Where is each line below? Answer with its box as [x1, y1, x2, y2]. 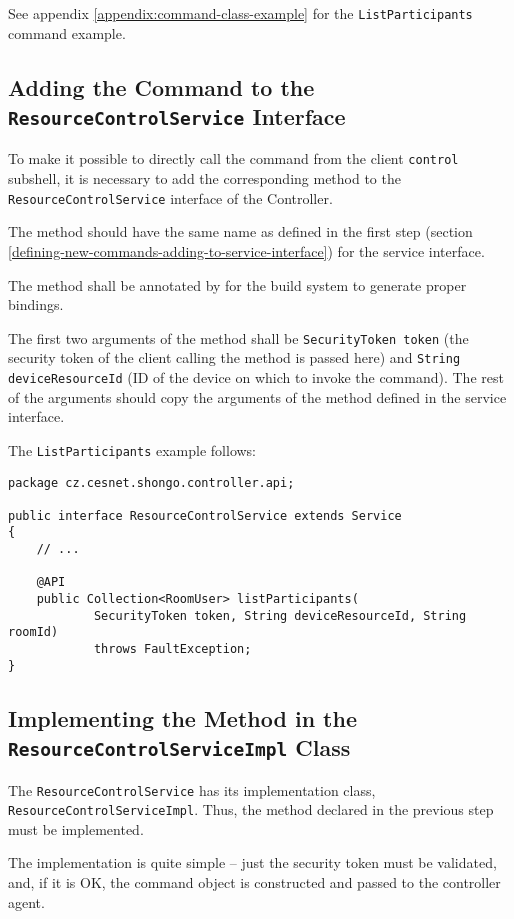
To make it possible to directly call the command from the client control [8, 148, 459, 169]
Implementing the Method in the [8, 702, 357, 733]
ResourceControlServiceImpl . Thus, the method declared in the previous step [8, 799, 494, 820]
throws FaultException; [93, 642, 252, 657]
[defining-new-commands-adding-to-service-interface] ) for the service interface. [8, 240, 485, 261]
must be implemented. [8, 818, 144, 839]
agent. [8, 891, 45, 912]
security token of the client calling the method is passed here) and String [8, 347, 461, 368]
